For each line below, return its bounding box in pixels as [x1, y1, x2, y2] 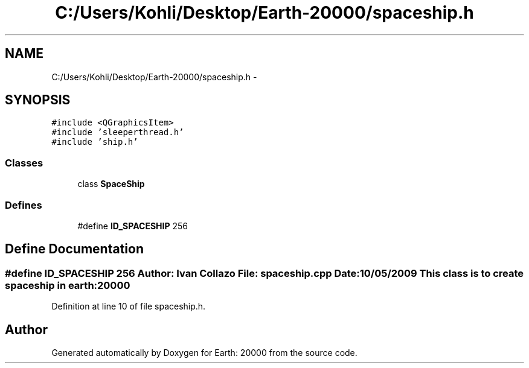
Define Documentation [5, 241, 144, 257]
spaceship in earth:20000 [5, 279, 130, 291]
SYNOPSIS [5, 92, 71, 108]
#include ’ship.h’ [51, 137, 138, 147]
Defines [5, 198, 42, 211]
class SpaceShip [77, 179, 145, 189]
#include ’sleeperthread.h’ [51, 127, 184, 138]
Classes [5, 156, 43, 169]
